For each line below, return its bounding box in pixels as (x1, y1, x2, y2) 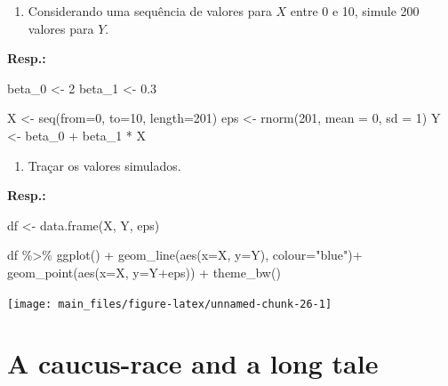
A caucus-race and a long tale (7, 345, 379, 382)
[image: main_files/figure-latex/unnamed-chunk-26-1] (7, 297, 332, 310)
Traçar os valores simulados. (28, 156, 181, 174)
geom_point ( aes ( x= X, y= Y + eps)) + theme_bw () (7, 262, 281, 281)
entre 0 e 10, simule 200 (290, 2, 420, 20)
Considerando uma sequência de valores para (28, 2, 272, 20)
